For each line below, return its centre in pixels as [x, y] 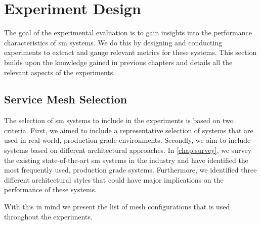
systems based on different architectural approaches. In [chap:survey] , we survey [128, 150]
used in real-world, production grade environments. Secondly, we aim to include [127, 140]
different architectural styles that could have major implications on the [114, 179]
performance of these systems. [51, 189]
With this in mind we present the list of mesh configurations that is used [117, 207]
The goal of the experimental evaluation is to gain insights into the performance [128, 33]
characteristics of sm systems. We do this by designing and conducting [113, 42]
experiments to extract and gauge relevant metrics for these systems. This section [130, 52]
